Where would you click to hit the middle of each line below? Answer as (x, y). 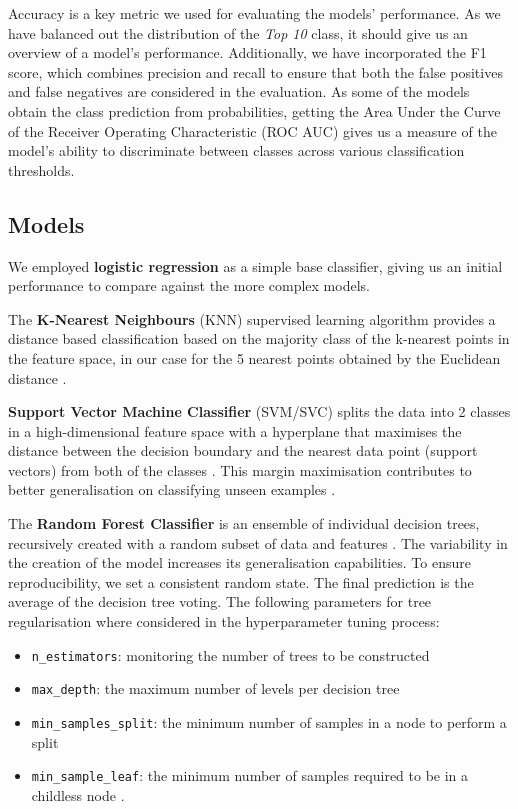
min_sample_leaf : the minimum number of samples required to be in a (250, 775)
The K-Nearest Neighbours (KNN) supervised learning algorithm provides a (252, 318)
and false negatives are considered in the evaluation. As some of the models (239, 91)
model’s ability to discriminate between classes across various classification (236, 150)
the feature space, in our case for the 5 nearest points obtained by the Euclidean (254, 357)
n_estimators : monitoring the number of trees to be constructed (230, 654)
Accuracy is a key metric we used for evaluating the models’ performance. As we (254, 13)
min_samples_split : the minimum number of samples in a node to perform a (269, 721)
